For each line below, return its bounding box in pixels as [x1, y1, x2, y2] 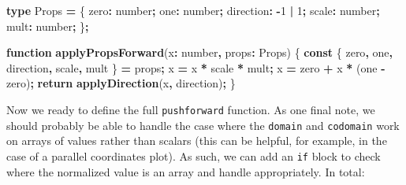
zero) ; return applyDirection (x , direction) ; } [6, 75, 236, 91]
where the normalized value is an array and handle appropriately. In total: [6, 163, 365, 179]
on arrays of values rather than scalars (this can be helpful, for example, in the [6, 132, 387, 149]
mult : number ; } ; [6, 17, 89, 34]
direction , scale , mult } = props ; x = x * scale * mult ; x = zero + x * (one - [6, 59, 386, 76]
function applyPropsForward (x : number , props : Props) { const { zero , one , [6, 44, 393, 61]
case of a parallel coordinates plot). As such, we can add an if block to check [6, 147, 381, 164]
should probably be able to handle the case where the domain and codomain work [6, 117, 400, 133]
